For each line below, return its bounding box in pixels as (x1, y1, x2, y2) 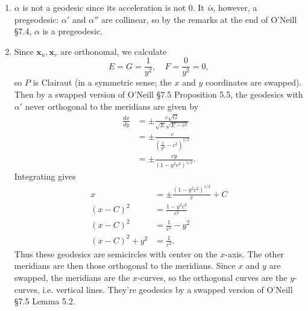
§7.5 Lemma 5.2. (14, 295, 75, 307)
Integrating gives (14, 170, 76, 183)
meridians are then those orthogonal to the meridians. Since (14, 259, 236, 272)
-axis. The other (225, 247, 284, 260)
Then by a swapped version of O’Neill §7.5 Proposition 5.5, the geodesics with (14, 88, 303, 101)
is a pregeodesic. (42, 25, 103, 37)
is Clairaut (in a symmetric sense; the (33, 76, 172, 89)
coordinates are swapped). (205, 76, 302, 89)
